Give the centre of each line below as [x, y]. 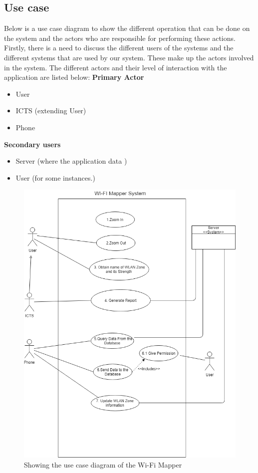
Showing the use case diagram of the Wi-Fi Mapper [103, 464]
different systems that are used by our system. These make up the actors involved [129, 57]
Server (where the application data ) [71, 161]
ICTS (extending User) [51, 111]
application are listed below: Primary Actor [74, 77]
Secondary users [32, 144]
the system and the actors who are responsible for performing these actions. [120, 38]
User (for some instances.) [55, 177]
